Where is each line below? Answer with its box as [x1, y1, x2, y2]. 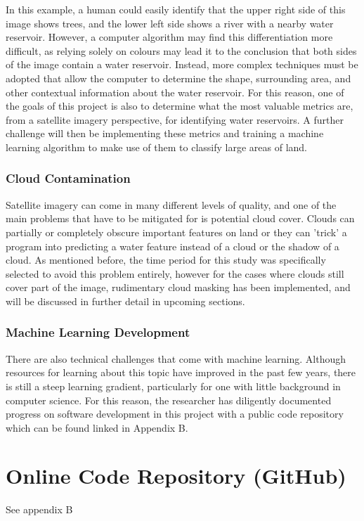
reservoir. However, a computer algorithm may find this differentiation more [6, 30, 333, 44]
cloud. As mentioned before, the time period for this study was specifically [6, 252, 326, 267]
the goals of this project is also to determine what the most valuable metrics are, [6, 98, 353, 113]
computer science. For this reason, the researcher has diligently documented [6, 392, 332, 407]
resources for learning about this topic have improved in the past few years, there [6, 365, 356, 380]
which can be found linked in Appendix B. [6, 420, 188, 435]
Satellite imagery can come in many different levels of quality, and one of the [6, 197, 337, 212]
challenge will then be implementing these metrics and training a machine [6, 126, 324, 141]
